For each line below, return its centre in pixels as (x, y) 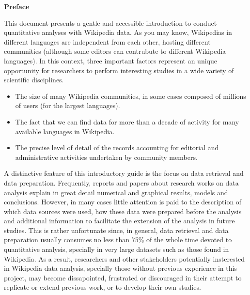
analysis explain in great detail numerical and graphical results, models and (116, 192)
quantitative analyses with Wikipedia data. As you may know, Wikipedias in (118, 32)
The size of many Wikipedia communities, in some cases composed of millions (131, 96)
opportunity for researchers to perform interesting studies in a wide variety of (119, 70)
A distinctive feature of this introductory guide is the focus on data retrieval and (124, 173)
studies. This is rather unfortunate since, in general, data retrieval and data (116, 230)
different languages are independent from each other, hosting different (107, 41)
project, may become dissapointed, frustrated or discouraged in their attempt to (123, 277)
